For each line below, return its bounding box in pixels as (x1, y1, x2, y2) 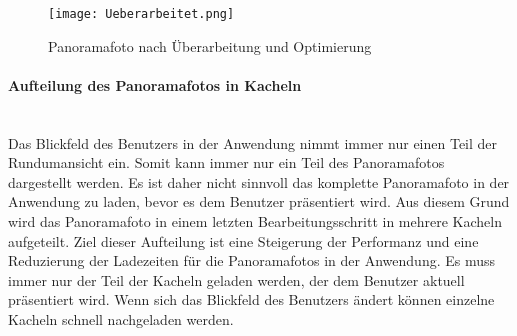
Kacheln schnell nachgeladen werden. (8, 308, 234, 329)
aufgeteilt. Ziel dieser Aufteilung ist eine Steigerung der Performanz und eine (8, 230, 479, 251)
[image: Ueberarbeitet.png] (48, 7, 235, 21)
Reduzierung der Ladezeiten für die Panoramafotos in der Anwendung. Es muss (8, 250, 496, 271)
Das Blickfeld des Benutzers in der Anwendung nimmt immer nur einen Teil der (8, 132, 498, 153)
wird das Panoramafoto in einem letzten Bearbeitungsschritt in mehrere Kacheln (8, 211, 502, 232)
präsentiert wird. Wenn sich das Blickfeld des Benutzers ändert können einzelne (8, 289, 495, 310)
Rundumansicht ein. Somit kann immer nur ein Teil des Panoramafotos (8, 152, 445, 173)
